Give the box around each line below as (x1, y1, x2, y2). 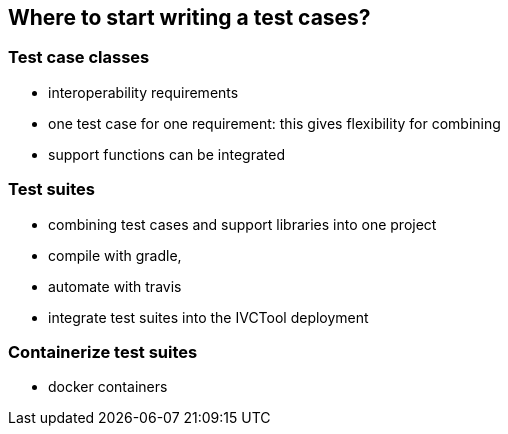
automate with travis (48, 277, 182, 295)
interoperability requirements (48, 83, 239, 101)
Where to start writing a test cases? (8, 5, 371, 30)
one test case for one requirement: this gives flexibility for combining (48, 114, 501, 132)
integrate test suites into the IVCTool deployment (48, 308, 369, 326)
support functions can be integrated (48, 145, 285, 163)
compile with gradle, (48, 246, 182, 264)
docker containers (48, 378, 168, 396)
